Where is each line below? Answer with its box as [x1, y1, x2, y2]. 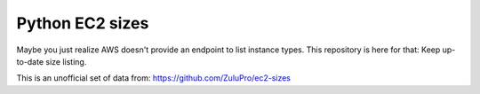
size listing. [45, 56, 87, 67]
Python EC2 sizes [16, 13, 149, 33]
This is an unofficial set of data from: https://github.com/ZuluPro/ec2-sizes [16, 73, 291, 83]
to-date [16, 56, 44, 67]
